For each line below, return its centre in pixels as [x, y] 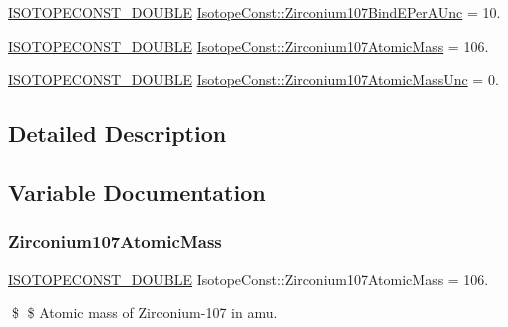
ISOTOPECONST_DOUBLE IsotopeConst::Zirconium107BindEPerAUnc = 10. [254, 12]
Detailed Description [117, 133]
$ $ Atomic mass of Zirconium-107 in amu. [144, 312]
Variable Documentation [137, 191]
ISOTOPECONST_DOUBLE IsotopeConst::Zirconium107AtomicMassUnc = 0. [253, 79]
